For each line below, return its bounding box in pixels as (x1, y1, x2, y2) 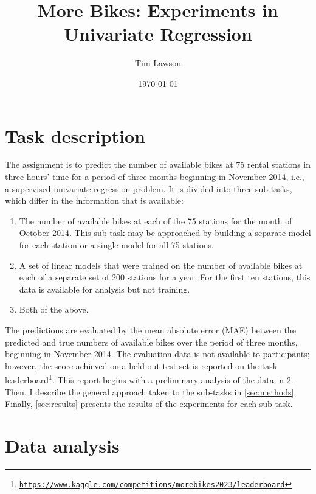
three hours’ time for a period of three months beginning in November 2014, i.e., (5, 170, 304, 183)
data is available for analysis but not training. (19, 282, 190, 295)
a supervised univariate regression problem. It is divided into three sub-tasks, (5, 182, 292, 195)
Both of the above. (19, 303, 89, 316)
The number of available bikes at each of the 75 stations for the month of (19, 214, 292, 227)
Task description (5, 123, 146, 148)
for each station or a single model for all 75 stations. (19, 238, 214, 251)
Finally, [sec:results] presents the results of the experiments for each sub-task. (5, 397, 293, 410)
